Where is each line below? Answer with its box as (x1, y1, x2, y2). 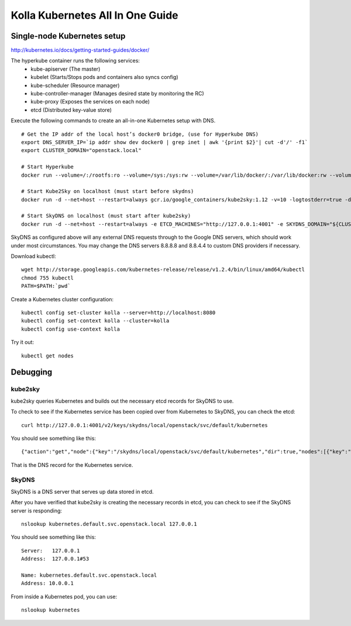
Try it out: (11, 339, 35, 346)
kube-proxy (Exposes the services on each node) (30, 98, 150, 105)
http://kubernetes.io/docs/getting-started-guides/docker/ (11, 47, 150, 54)
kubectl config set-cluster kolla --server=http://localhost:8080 (21, 309, 216, 316)
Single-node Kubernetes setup (11, 31, 126, 41)
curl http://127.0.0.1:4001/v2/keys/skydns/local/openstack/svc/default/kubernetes (21, 422, 269, 428)
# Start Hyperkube (21, 164, 74, 170)
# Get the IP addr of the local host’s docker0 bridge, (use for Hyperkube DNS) (21, 130, 259, 137)
